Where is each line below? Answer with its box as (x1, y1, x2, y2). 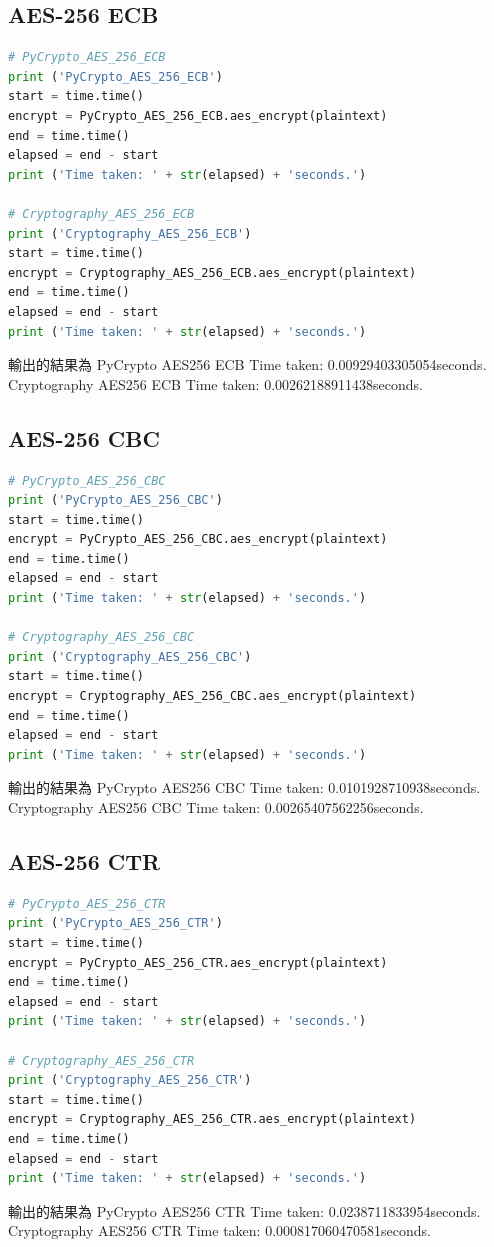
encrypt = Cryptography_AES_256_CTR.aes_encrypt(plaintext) (8, 1112, 417, 1127)
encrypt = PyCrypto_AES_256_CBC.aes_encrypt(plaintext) (8, 532, 388, 547)
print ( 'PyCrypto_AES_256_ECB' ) (8, 69, 223, 84)
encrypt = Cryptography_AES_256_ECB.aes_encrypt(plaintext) (8, 265, 417, 280)
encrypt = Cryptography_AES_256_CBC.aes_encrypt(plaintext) (8, 689, 417, 704)
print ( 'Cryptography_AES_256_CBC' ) (8, 649, 252, 664)
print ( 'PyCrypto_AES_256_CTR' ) (8, 916, 223, 931)
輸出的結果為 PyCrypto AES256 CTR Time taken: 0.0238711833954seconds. (8, 1200, 481, 1221)
